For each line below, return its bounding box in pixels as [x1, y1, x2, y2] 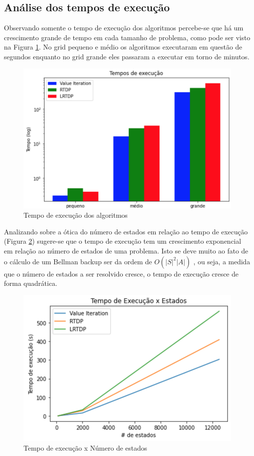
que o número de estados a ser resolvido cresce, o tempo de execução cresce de [4, 268, 239, 279]
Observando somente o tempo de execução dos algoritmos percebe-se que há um [4, 23, 244, 33]
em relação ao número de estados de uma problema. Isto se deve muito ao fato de [4, 245, 248, 255]
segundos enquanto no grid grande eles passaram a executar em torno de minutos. [4, 51, 250, 61]
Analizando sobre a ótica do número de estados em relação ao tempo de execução [4, 226, 248, 236]
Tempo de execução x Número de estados [23, 442, 147, 453]
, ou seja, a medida [193, 256, 250, 266]
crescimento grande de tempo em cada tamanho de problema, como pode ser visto [4, 32, 251, 42]
